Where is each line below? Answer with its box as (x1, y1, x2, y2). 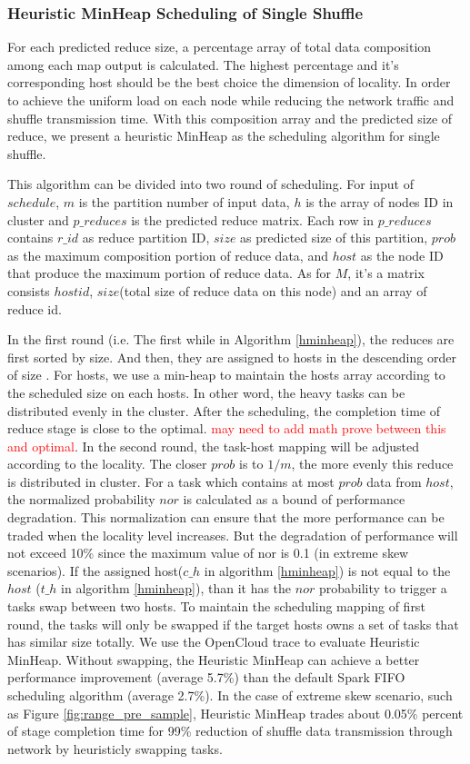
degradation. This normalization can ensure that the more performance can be (7, 508, 445, 527)
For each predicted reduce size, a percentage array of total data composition (7, 37, 432, 56)
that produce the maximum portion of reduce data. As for (7, 263, 332, 283)
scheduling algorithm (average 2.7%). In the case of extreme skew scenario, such (7, 686, 453, 704)
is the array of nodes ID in (305, 192, 454, 211)
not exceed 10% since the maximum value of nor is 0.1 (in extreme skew (7, 543, 409, 562)
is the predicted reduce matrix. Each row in (131, 210, 374, 229)
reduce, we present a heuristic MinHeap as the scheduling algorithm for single (7, 126, 440, 145)
